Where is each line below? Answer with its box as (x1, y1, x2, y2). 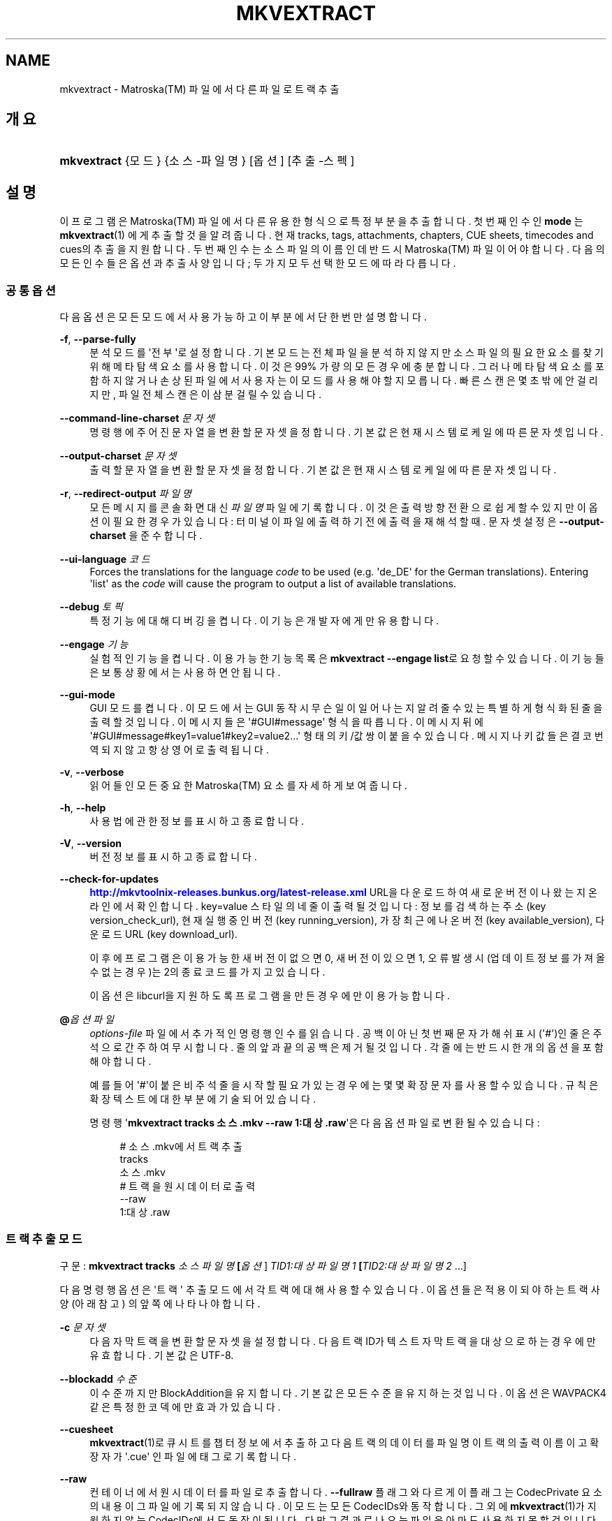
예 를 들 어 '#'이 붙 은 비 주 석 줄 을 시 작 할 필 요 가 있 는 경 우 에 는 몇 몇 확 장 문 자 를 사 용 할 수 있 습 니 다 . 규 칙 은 (89, 1079, 599, 1092)
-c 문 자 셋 (59, 1321, 105, 1333)
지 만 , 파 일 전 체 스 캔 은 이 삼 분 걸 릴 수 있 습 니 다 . (89, 388, 321, 401)
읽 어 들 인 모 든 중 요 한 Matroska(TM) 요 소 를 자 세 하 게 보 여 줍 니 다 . (89, 779, 407, 792)
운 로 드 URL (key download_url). (89, 928, 238, 941)
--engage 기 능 (59, 638, 129, 651)
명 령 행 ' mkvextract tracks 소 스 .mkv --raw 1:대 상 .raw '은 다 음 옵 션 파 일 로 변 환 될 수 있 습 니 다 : (89, 1117, 540, 1129)
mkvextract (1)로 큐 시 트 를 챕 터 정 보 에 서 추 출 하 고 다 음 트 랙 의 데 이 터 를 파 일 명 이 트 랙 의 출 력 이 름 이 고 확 (89, 1436, 599, 1448)
